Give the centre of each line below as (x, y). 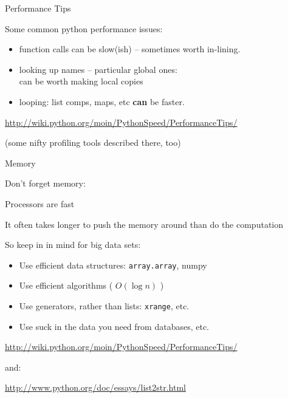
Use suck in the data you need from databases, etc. (114, 326)
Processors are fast (40, 203)
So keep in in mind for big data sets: (73, 245)
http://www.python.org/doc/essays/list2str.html (95, 387)
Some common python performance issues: (84, 28)
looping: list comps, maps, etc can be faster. (102, 101)
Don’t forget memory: (45, 183)
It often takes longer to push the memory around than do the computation (144, 224)
